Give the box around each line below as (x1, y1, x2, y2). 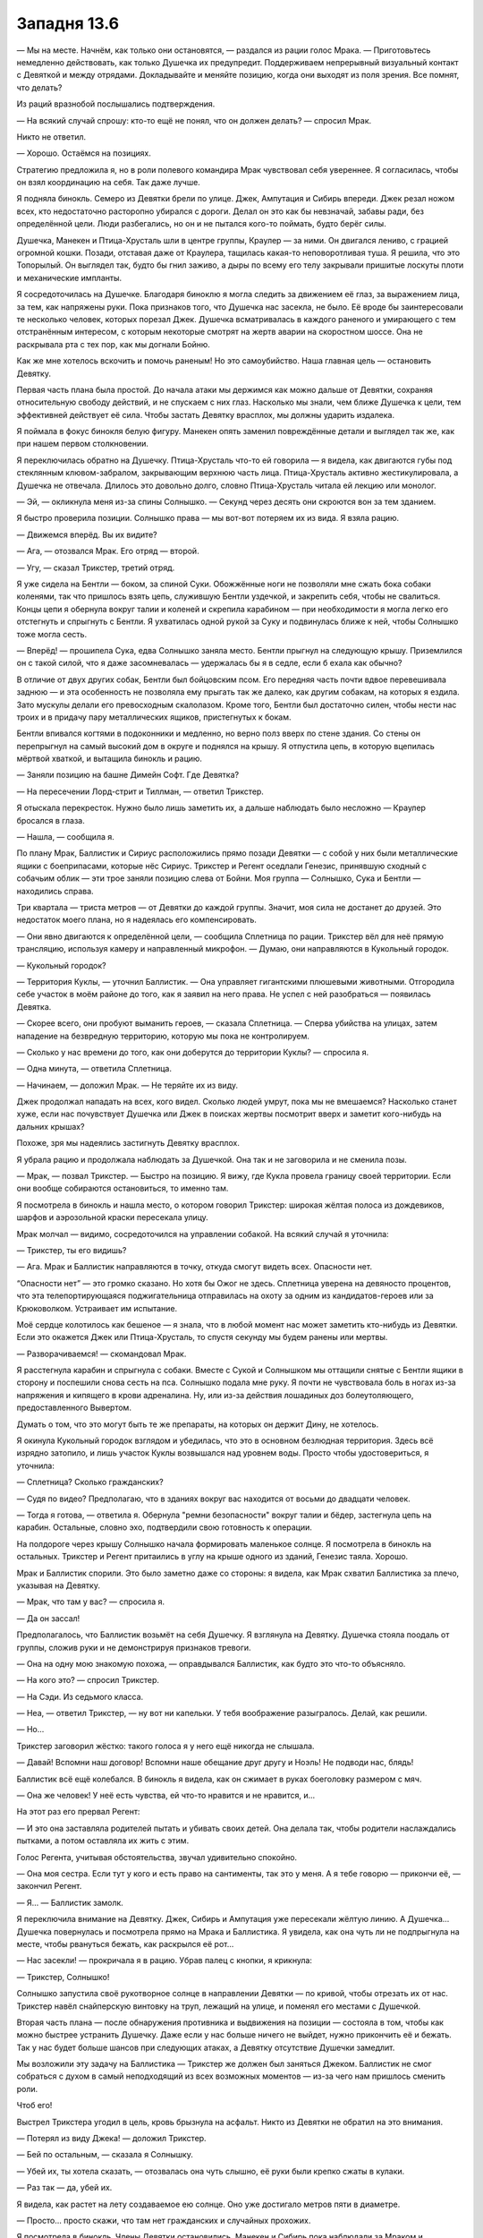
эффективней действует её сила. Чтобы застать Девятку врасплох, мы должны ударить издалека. (16, 409, 395, 420)
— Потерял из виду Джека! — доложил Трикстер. (16, 2133, 207, 2144)
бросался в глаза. (16, 815, 85, 825)
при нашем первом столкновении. (16, 439, 149, 449)
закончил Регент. (16, 1881, 82, 1892)
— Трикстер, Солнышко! (16, 1971, 110, 1982)
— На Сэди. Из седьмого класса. (16, 1691, 144, 1702)
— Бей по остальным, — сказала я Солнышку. (16, 2149, 194, 2160)
